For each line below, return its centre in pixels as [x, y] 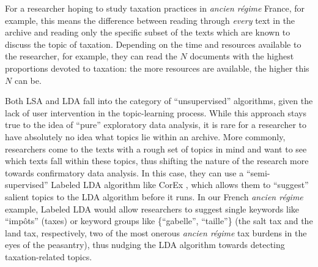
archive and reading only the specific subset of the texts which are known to [148, 32]
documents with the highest [242, 56]
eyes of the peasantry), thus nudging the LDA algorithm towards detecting [145, 245]
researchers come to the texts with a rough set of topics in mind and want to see [156, 149]
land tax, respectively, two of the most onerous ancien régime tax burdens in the [156, 232]
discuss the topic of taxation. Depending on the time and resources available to [153, 44]
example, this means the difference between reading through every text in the [150, 20]
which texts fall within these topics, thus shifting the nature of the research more [157, 161]
